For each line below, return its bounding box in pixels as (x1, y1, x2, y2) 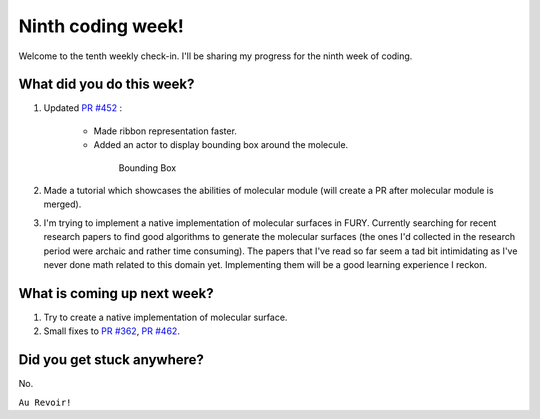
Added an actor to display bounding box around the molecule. (93, 139, 349, 151)
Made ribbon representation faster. (93, 125, 237, 137)
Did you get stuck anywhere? (18, 351, 205, 369)
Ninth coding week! (18, 15, 184, 37)
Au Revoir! (18, 396, 72, 408)
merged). (43, 198, 82, 210)
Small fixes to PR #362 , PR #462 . (43, 325, 180, 337)
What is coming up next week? (18, 285, 214, 302)
